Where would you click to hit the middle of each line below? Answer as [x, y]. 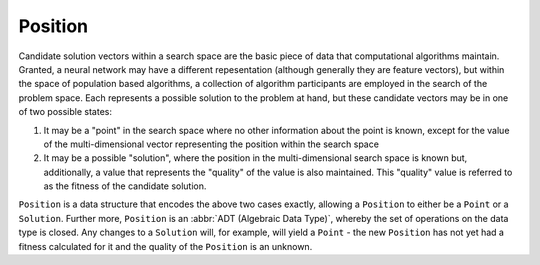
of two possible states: [65, 112]
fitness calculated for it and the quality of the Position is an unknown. [165, 246]
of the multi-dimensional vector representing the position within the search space [211, 144]
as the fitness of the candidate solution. [125, 186]
